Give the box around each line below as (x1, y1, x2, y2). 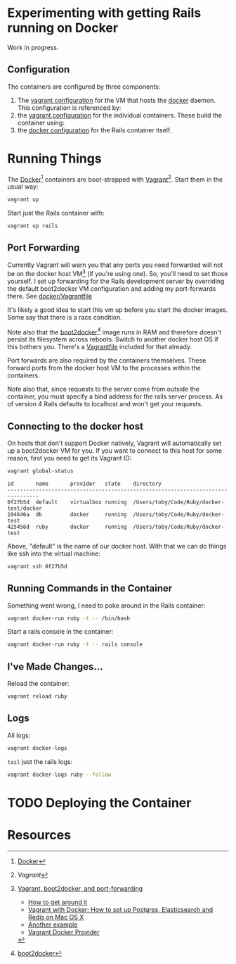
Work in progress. (7, 43, 59, 51)
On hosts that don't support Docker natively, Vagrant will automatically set (7, 439, 222, 448)
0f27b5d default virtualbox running (7, 499, 128, 506)
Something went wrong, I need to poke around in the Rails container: (7, 601, 206, 610)
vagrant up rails (7, 223, 58, 230)
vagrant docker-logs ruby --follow (7, 771, 112, 778)
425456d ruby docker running (7, 523, 128, 530)
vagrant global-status (7, 468, 74, 475)
